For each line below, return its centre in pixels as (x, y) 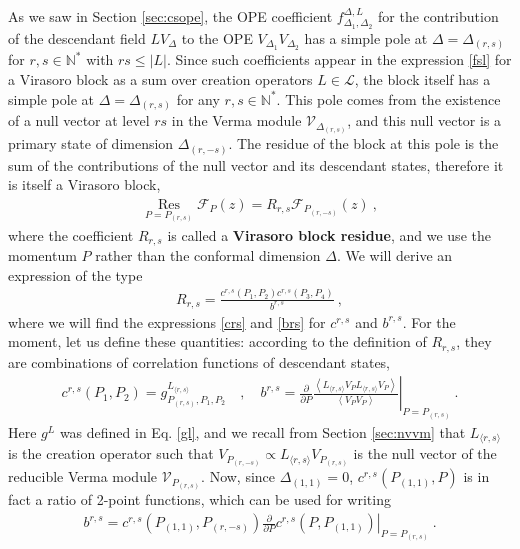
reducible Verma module (83, 476)
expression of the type (75, 274)
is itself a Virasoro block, (84, 184)
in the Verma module (236, 120)
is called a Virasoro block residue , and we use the (329, 234)
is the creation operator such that (111, 453)
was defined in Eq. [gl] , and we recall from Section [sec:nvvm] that (262, 431)
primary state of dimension (91, 143)
